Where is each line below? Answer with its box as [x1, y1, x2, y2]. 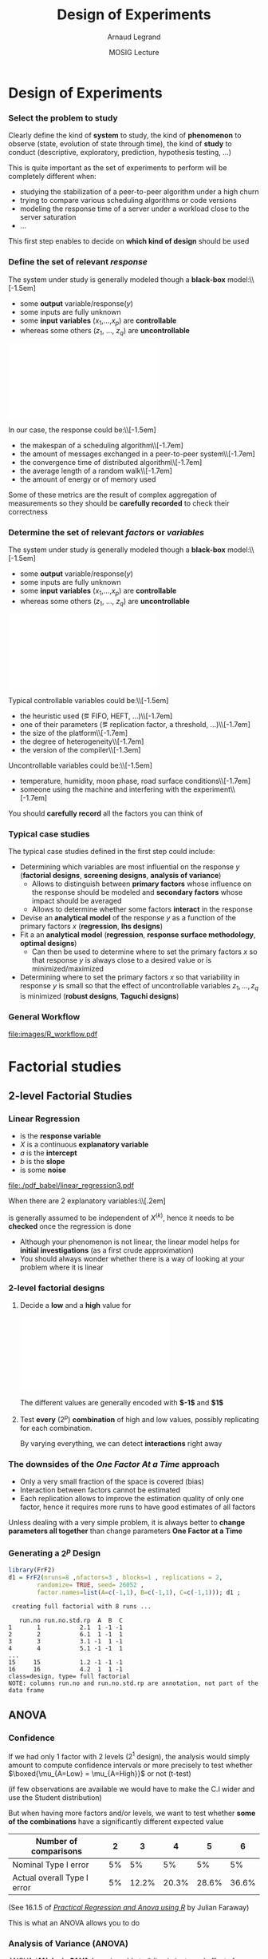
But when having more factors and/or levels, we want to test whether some [8, 1808, 256, 1818]
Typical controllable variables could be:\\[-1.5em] [8, 696, 169, 705]
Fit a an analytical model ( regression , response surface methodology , [19, 930, 257, 940]
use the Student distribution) [8, 1792, 102, 1802]
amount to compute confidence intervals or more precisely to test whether [8, 1760, 253, 1770]
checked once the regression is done [8, 1221, 132, 1231]
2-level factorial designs [8, 1282, 105, 1293]
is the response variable [19, 1131, 101, 1141]
